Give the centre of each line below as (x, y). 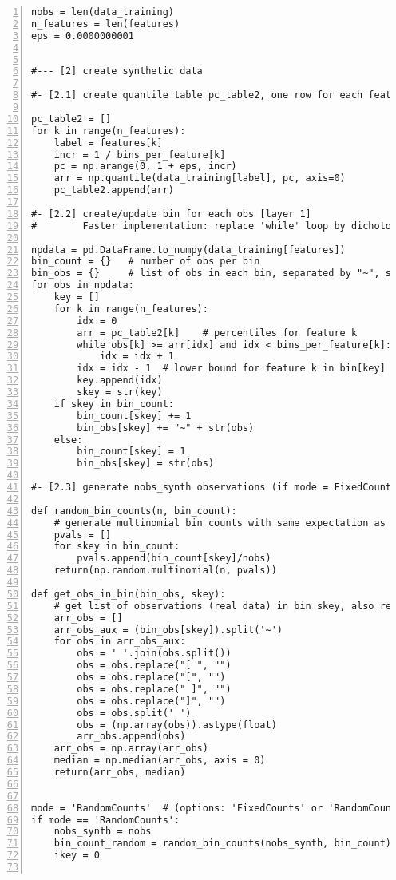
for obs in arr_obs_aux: (120, 642)
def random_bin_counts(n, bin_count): (134, 511)
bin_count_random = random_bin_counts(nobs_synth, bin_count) (223, 844)
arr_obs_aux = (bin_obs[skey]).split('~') (168, 630)
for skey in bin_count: (117, 547)
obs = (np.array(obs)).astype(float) (177, 725)
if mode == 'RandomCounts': (106, 820)
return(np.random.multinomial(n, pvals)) (165, 571)
